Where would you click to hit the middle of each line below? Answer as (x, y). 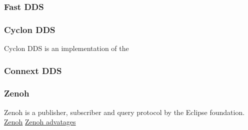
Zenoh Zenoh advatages (40, 122)
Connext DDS (33, 70)
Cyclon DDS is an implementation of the (66, 48)
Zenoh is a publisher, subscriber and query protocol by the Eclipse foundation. (124, 112)
